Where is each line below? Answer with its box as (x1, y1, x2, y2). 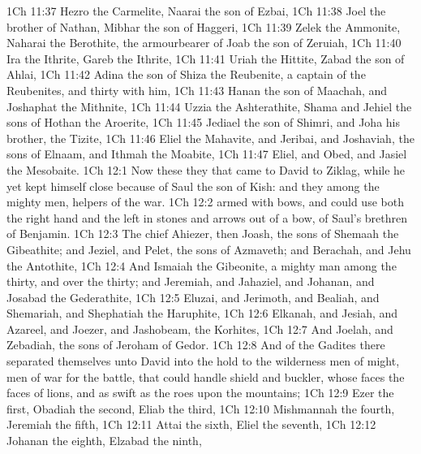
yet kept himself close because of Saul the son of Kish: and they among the (6, 177, 380, 194)
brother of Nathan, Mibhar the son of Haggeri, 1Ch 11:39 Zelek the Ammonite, (6, 18, 401, 35)
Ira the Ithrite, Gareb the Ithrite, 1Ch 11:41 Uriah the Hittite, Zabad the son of (6, 50, 405, 67)
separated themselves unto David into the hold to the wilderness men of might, (6, 352, 400, 370)
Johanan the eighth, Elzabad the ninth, (6, 432, 202, 449)
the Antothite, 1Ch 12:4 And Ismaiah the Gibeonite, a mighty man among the (6, 257, 397, 274)
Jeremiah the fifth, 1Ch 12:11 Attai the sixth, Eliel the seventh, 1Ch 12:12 (6, 416, 376, 433)
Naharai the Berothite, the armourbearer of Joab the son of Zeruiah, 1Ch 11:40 (6, 34, 402, 51)
